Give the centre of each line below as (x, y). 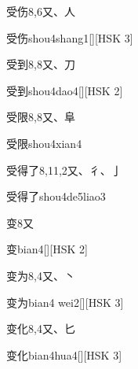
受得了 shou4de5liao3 (56, 196)
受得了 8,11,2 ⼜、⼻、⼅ (64, 170)
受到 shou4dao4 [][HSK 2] (65, 90)
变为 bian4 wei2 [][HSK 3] (65, 302)
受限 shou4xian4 (44, 143)
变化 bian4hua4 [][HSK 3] (64, 354)
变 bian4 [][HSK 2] (47, 249)
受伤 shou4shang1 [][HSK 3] (70, 37)
